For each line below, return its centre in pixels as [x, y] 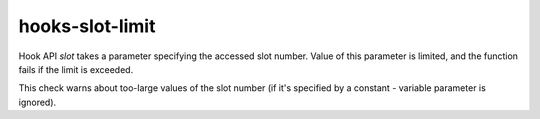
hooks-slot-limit [87, 26]
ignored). [37, 102]
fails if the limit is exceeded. [76, 69]
